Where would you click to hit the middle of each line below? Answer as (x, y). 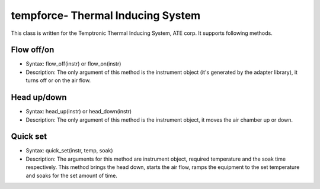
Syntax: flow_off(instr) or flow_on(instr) (73, 64)
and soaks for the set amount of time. (72, 175)
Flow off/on (33, 50)
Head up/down (39, 97)
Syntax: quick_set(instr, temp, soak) (69, 151)
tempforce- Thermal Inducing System (106, 15)
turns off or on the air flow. (58, 80)
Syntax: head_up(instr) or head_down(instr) (79, 112)
